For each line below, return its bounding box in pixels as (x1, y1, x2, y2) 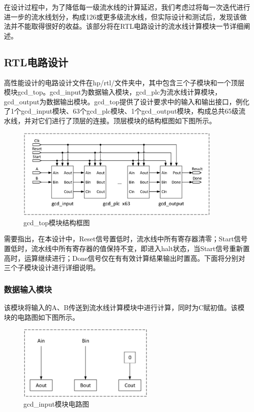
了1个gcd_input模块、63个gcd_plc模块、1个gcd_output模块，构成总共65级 (4, 106, 239, 116)
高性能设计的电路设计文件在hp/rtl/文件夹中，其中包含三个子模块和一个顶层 (4, 77, 245, 87)
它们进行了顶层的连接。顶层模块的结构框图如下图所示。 (38, 115, 216, 125)
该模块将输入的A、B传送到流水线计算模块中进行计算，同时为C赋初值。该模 (4, 302, 245, 312)
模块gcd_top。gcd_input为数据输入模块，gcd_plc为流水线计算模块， (4, 87, 222, 97)
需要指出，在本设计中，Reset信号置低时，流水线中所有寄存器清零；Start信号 (4, 234, 248, 244)
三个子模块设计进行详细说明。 (4, 262, 100, 273)
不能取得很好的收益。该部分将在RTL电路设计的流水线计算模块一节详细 (17, 21, 243, 31)
